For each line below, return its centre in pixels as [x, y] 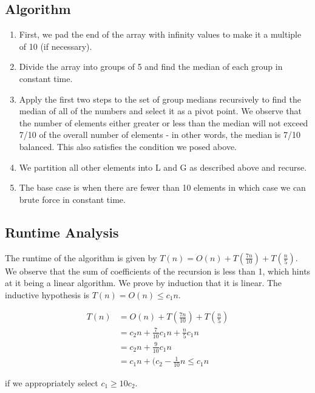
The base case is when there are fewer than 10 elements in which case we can [162, 187]
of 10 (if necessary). [56, 46]
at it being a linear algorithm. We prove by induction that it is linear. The [144, 283]
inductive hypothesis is [47, 294]
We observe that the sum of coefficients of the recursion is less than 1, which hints [158, 271]
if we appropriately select [52, 382]
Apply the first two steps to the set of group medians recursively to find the [160, 99]
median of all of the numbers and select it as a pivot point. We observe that [160, 111]
